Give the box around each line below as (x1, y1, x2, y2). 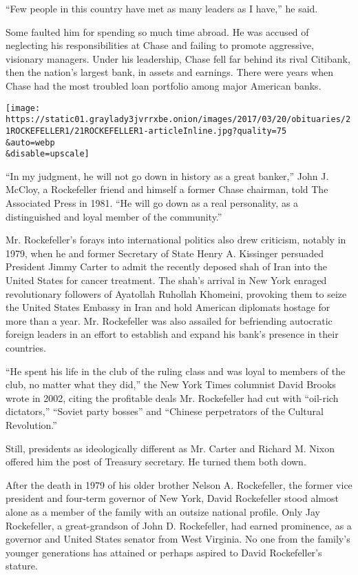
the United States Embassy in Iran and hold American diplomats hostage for (6, 300, 330, 314)
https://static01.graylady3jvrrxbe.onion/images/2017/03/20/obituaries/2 (6, 114, 351, 125)
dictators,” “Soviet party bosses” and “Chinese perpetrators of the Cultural (6, 404, 324, 418)
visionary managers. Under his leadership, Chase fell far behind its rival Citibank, (6, 51, 350, 65)
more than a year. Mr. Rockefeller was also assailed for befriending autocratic (6, 313, 333, 327)
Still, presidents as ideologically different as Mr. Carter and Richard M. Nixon (6, 441, 335, 455)
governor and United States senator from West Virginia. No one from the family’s (6, 532, 350, 546)
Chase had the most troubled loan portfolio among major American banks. (6, 78, 322, 92)
